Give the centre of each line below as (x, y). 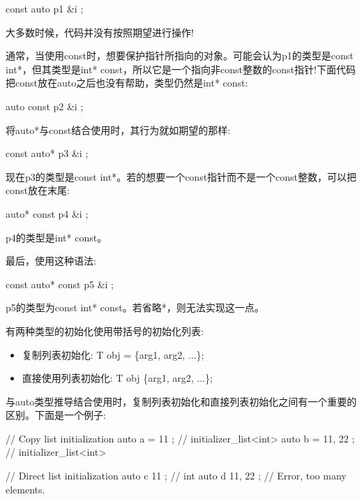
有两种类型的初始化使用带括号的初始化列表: (105, 330)
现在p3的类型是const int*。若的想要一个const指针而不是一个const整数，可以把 (181, 176)
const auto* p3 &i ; (47, 153)
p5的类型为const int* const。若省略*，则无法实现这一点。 (135, 307)
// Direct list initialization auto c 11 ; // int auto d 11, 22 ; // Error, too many (176, 476)
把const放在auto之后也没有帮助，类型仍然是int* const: (127, 83)
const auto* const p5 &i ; (60, 284)
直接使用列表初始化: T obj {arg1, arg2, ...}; (117, 378)
